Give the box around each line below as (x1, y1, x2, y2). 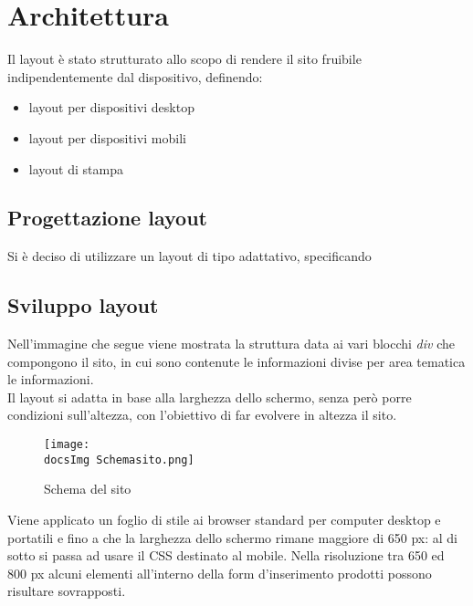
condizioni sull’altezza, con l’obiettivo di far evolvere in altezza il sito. (7, 405, 397, 424)
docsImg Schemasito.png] (44, 453, 194, 466)
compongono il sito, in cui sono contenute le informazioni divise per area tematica (7, 351, 466, 371)
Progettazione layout (7, 204, 207, 232)
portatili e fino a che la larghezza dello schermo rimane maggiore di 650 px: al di (7, 528, 457, 547)
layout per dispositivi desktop (28, 98, 194, 117)
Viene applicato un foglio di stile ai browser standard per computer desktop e (7, 509, 441, 528)
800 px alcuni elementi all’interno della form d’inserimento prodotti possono (7, 563, 432, 582)
